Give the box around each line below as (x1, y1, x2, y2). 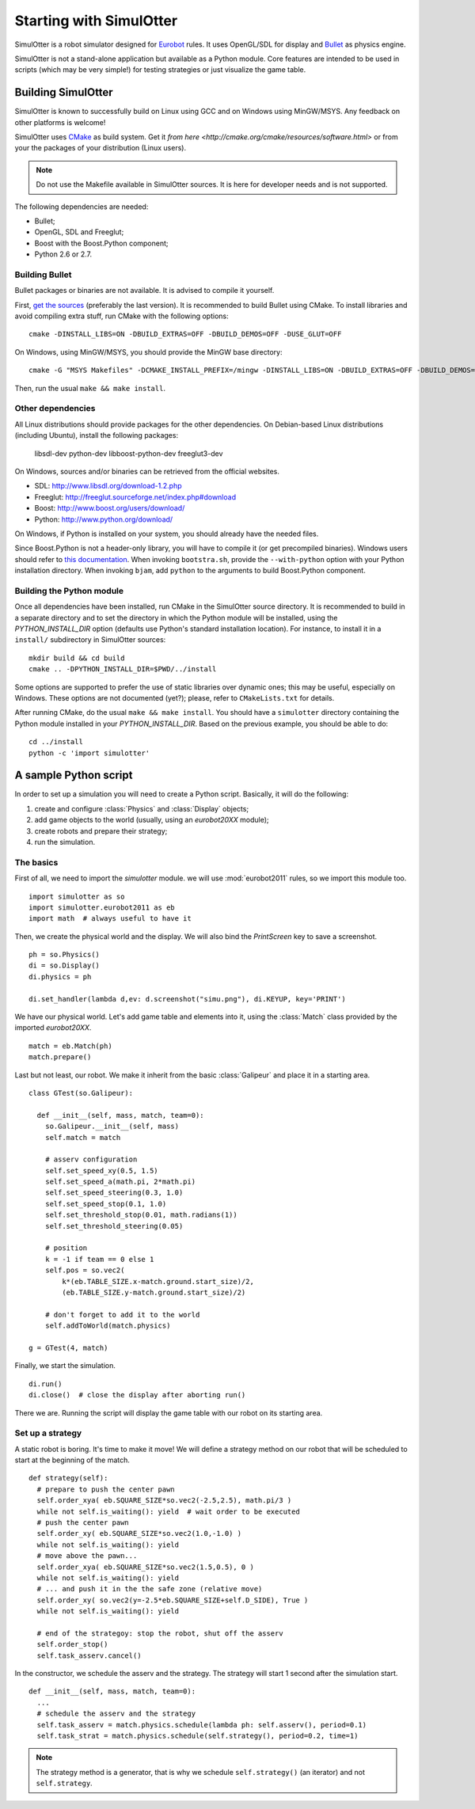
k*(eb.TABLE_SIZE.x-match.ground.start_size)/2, (62, 1277, 255, 1286)
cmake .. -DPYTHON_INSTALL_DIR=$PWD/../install (28, 665, 217, 674)
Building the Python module (14, 585, 124, 596)
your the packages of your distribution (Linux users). (14, 143, 186, 153)
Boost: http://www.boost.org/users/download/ (34, 504, 185, 513)
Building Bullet (14, 269, 72, 280)
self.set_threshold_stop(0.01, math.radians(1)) (44, 1210, 237, 1219)
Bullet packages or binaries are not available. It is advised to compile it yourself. (14, 286, 275, 295)
